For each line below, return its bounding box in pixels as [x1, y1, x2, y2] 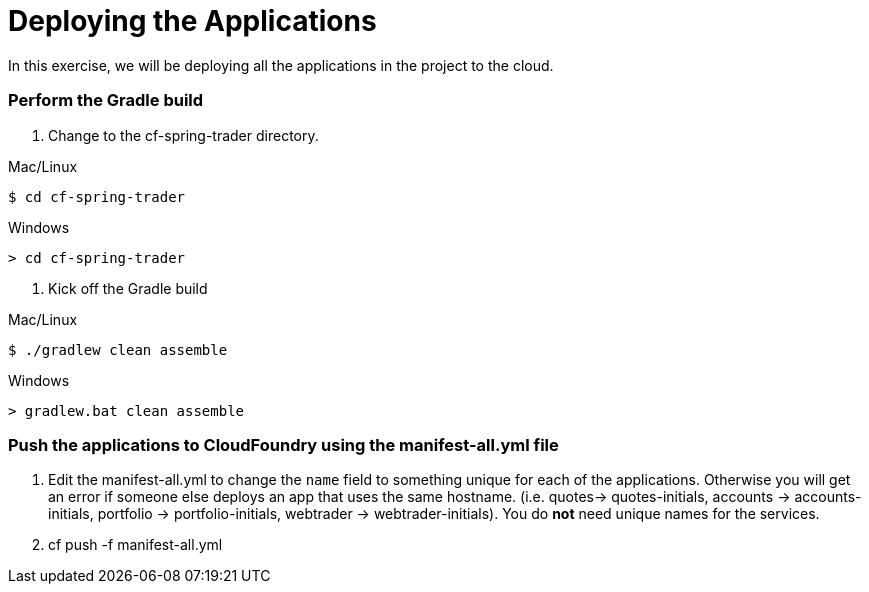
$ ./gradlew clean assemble [8, 341, 228, 358]
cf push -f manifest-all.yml [48, 536, 223, 554]
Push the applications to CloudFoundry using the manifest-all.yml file [8, 434, 559, 455]
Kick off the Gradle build [48, 279, 208, 297]
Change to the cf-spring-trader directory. [48, 126, 319, 144]
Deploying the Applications [8, 4, 377, 38]
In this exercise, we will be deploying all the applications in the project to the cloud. [8, 56, 554, 74]
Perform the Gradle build [8, 90, 204, 111]
